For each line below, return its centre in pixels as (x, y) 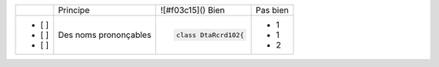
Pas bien (272, 10)
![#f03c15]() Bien (193, 10)
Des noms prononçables (105, 35)
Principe (74, 10)
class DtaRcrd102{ (210, 35)
